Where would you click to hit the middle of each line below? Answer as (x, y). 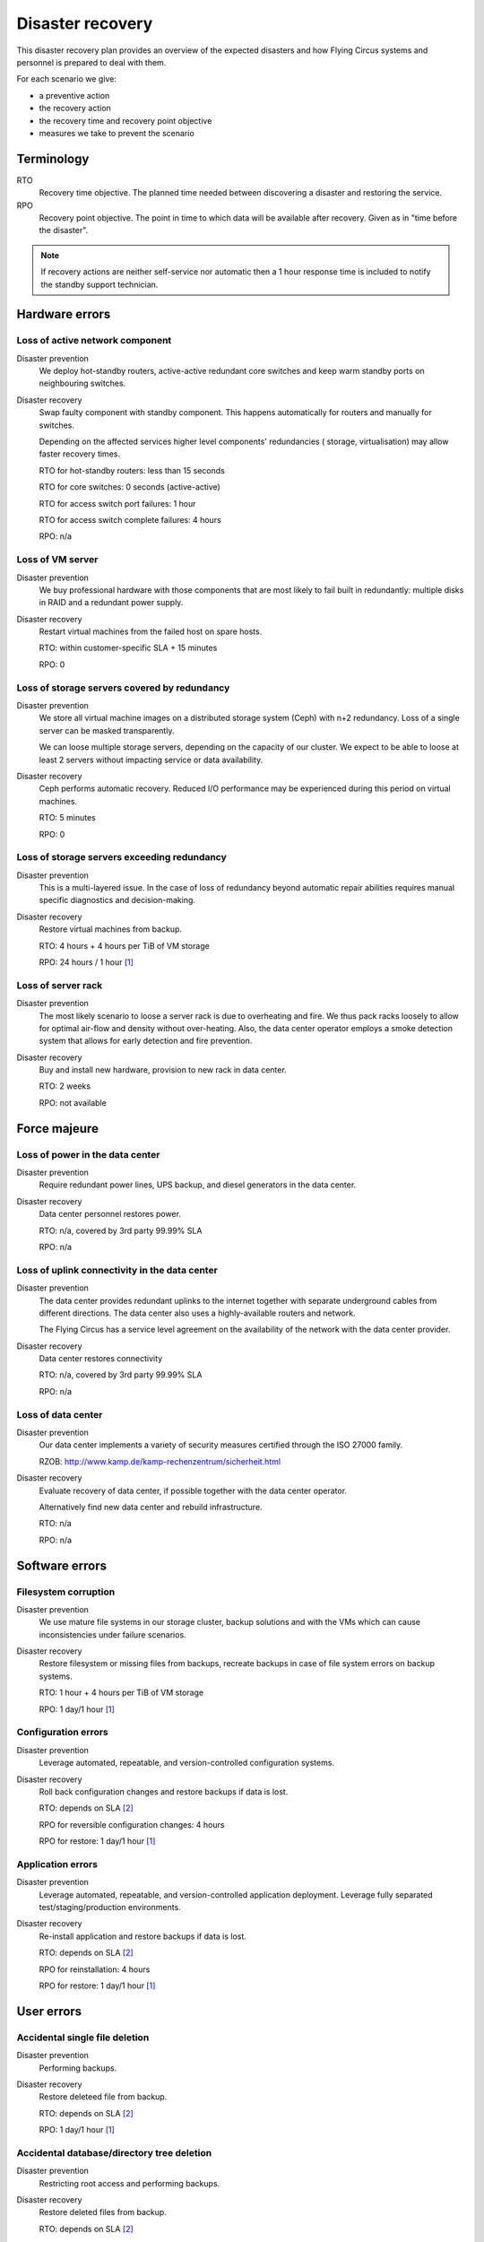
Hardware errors (64, 314)
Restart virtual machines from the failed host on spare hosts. (151, 631)
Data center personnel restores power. (110, 1214)
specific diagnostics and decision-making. (117, 900)
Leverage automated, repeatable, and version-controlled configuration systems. (187, 1763)
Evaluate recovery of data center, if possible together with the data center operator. (193, 1490)
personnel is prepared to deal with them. (91, 62)
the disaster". (64, 230)
